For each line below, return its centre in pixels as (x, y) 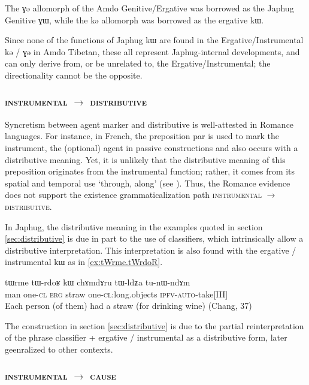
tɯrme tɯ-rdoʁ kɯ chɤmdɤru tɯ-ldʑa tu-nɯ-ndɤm (98, 282)
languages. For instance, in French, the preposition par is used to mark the (142, 136)
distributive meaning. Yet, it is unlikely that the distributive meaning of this (145, 159)
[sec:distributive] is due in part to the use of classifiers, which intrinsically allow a (154, 238)
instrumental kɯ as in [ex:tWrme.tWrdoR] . (84, 262)
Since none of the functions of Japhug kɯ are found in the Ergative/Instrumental (154, 40)
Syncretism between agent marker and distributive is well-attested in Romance (149, 124)
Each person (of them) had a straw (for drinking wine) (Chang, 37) (128, 306)
